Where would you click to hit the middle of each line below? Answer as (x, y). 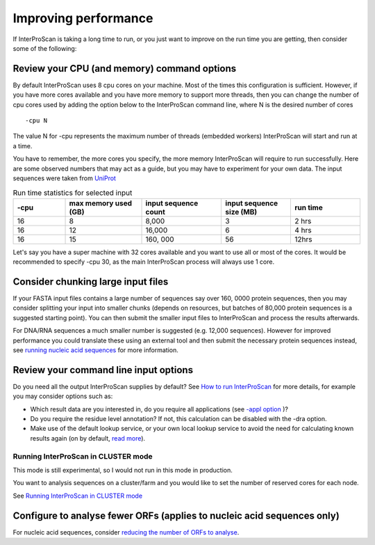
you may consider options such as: (63, 396)
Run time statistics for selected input (73, 193)
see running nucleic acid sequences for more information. (95, 350)
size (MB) (241, 212)
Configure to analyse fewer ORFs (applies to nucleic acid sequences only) (176, 515)
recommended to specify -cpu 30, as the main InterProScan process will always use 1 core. (143, 262)
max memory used (100, 203)
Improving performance (83, 18)
